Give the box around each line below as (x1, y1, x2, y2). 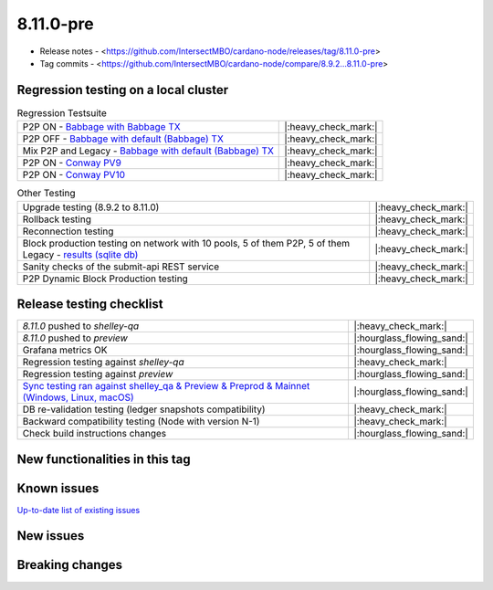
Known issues (16, 480, 100, 496)
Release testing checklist (16, 297, 163, 312)
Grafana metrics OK (22, 343, 108, 356)
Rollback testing (22, 213, 91, 226)
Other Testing (16, 187, 77, 200)
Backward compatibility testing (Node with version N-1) (22, 416, 260, 428)
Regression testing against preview (22, 368, 173, 381)
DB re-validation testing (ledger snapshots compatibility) (22, 403, 266, 416)
